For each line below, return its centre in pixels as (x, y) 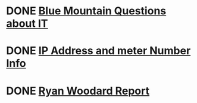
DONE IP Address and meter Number (98, 51)
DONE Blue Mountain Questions (86, 11)
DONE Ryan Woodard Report (78, 91)
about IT (27, 24)
